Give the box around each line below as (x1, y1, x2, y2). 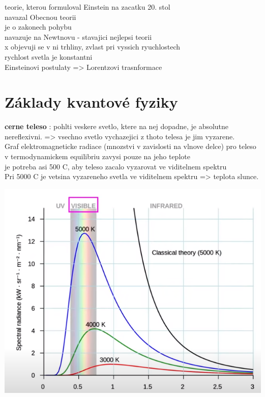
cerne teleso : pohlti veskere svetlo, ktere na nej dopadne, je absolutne (5, 121, 229, 132)
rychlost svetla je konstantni (5, 51, 93, 62)
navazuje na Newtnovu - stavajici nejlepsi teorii (5, 31, 152, 42)
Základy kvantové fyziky (5, 91, 178, 112)
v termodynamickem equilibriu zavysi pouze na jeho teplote (5, 151, 190, 162)
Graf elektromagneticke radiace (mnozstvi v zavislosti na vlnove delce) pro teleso (5, 141, 256, 152)
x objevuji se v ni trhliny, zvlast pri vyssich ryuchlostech (5, 41, 181, 52)
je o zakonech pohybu (5, 21, 72, 32)
